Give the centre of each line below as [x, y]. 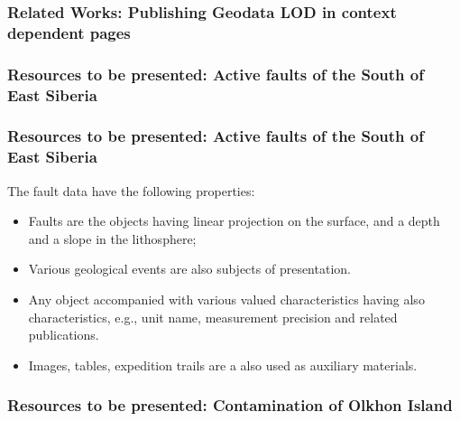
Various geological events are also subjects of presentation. [189, 269]
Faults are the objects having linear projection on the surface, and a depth [234, 221]
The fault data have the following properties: [131, 190]
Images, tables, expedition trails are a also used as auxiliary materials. [223, 365]
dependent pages [69, 32]
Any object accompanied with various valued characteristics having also [226, 299]
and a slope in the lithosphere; [112, 238]
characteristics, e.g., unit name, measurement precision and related [213, 317]
